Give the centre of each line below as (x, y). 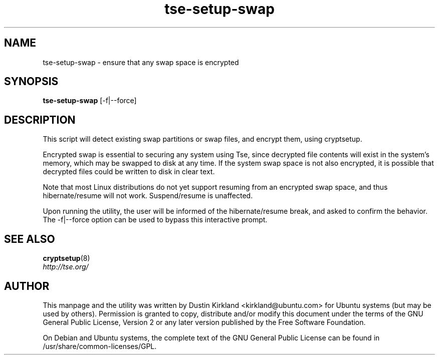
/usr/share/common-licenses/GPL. (100, 346)
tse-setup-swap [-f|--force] (90, 101)
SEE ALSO (30, 239)
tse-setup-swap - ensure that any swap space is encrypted (141, 62)
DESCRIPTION (40, 120)
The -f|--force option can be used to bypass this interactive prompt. (155, 220)
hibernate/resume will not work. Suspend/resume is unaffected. (148, 196)
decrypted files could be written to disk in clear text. (129, 172)
